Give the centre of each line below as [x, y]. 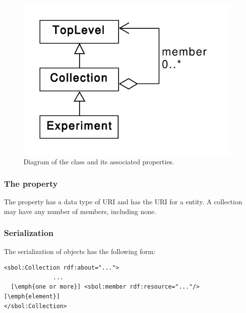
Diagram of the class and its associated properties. [99, 162]
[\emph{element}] [32, 296]
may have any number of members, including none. [80, 211]
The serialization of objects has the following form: [80, 251]
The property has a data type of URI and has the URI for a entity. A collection [123, 202]
